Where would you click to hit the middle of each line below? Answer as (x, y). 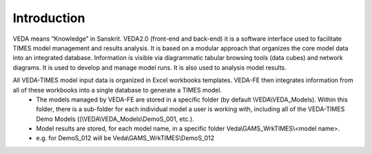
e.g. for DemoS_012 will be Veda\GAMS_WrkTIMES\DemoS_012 (125, 138)
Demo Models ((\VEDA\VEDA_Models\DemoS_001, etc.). (115, 119)
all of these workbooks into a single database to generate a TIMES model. (117, 90)
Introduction (49, 18)
